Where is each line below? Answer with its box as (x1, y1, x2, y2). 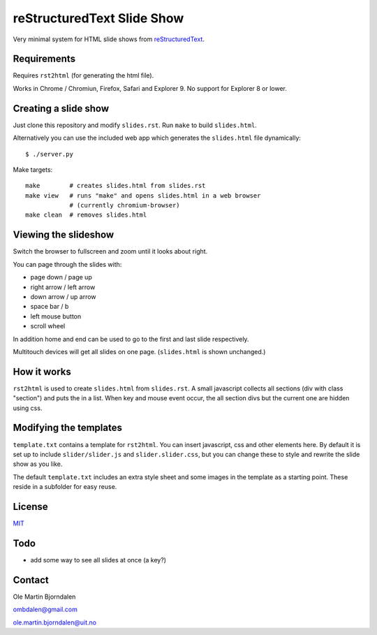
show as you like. (13, 460, 63, 468)
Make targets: (13, 165, 53, 174)
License (13, 500, 48, 513)
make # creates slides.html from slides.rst (25, 182, 206, 190)
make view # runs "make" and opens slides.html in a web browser (25, 191, 261, 199)
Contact (13, 574, 49, 586)
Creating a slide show (13, 102, 110, 115)
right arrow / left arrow (30, 283, 96, 291)
